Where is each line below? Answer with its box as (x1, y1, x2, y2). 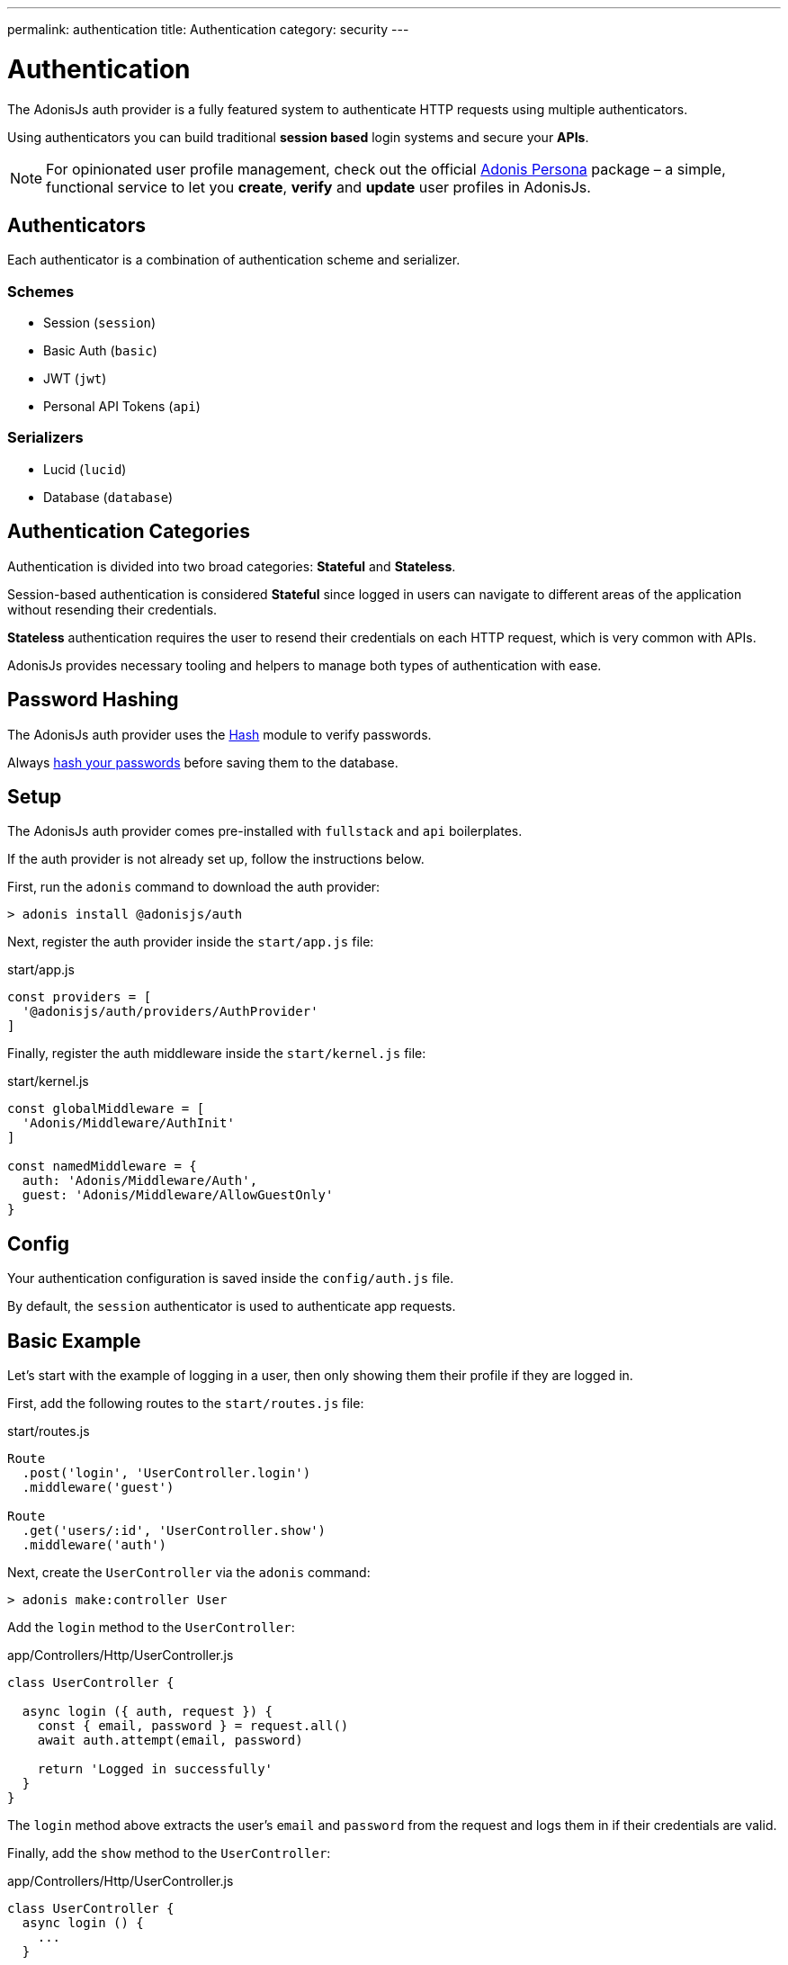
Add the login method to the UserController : (7, 1620, 295, 1636)
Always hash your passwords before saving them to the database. (7, 754, 398, 770)
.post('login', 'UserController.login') (22, 1466, 311, 1481)
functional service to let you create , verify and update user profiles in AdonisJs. (46, 177, 591, 196)
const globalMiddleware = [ (7, 1101, 205, 1117)
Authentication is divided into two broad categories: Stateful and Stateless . (7, 558, 456, 574)
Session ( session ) (43, 315, 157, 331)
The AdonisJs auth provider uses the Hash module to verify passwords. (7, 726, 432, 742)
